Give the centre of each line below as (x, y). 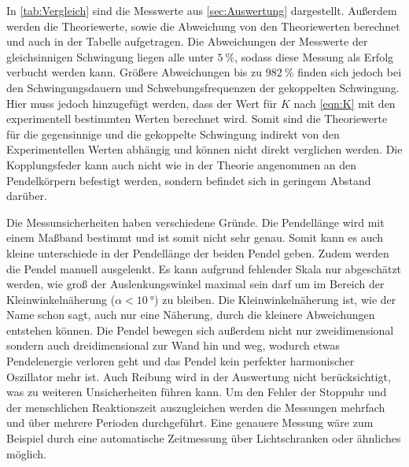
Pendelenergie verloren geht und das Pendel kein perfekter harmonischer (181, 361)
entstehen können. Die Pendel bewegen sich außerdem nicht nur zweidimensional (200, 330)
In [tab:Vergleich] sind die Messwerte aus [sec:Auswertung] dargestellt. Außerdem (202, 10)
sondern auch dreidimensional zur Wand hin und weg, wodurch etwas (173, 345)
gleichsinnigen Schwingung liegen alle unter (110, 56)
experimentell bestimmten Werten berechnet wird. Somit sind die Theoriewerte (197, 119)
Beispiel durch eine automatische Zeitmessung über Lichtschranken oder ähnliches (204, 438)
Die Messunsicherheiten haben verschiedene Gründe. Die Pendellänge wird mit (195, 222)
